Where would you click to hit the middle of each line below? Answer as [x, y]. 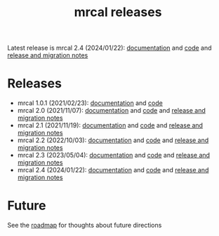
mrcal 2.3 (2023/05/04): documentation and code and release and [114, 155]
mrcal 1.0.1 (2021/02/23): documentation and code [90, 103]
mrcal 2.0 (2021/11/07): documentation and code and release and [111, 111]
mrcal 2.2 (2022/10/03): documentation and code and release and [113, 140]
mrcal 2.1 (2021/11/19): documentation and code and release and [110, 125]
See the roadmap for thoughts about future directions [85, 225]
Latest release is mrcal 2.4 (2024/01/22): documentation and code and [109, 48]
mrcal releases [118, 12]
